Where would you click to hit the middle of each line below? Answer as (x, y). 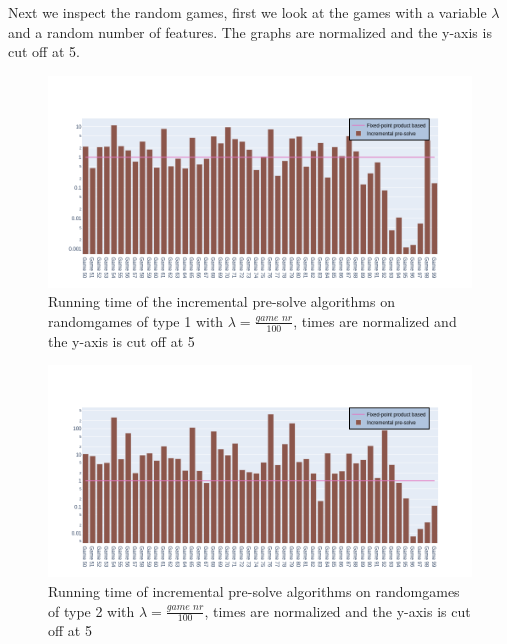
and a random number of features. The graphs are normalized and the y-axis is (250, 31)
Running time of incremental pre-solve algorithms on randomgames (254, 590)
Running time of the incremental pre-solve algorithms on (221, 301)
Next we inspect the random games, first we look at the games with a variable (247, 12)
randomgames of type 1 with (136, 320)
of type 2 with (91, 610)
